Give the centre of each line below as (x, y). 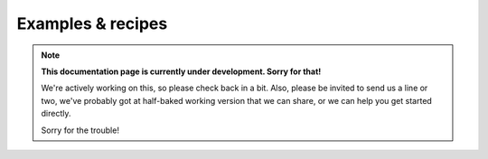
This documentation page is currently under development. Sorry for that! (181, 71)
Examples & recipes (92, 23)
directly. (56, 114)
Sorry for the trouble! (80, 130)
